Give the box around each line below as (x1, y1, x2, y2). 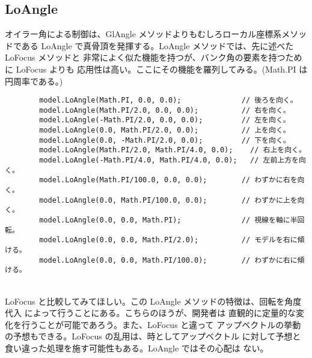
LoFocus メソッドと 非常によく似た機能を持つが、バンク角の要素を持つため (5, 51, 302, 64)
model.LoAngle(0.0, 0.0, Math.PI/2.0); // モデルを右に (39, 236, 298, 245)
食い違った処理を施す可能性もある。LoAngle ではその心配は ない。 (5, 341, 269, 354)
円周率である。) (5, 74, 63, 87)
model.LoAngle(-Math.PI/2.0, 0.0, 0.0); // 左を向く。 (39, 116, 290, 125)
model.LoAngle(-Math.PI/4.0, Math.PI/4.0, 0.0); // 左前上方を (39, 156, 299, 165)
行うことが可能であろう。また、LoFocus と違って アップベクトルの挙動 (21, 318, 301, 330)
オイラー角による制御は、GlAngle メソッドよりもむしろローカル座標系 (5, 28, 282, 40)
